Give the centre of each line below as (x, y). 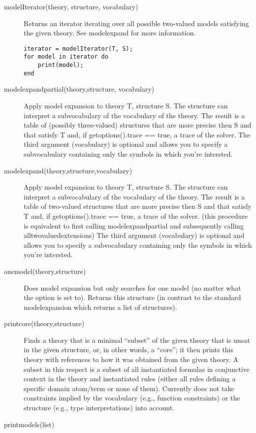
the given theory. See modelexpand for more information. (110, 33)
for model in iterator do (66, 57)
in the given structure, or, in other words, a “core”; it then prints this (129, 350)
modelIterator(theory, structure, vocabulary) (71, 6)
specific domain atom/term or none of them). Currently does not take (129, 388)
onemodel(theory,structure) (45, 271)
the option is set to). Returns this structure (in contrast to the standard (132, 297)
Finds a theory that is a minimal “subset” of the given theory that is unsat (137, 340)
